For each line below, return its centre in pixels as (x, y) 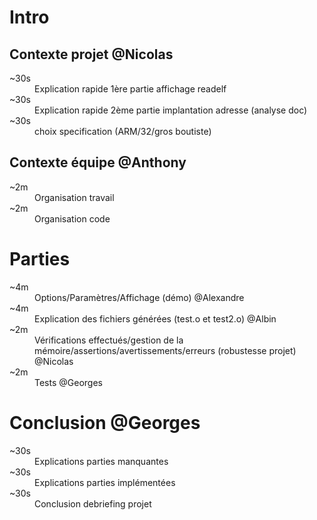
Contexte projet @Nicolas (91, 54)
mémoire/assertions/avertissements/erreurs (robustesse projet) (165, 350)
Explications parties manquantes (101, 461)
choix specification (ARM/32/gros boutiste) (123, 131)
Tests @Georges (68, 382)
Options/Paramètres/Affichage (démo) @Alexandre (139, 297)
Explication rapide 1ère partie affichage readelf (130, 89)
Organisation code (72, 218)
